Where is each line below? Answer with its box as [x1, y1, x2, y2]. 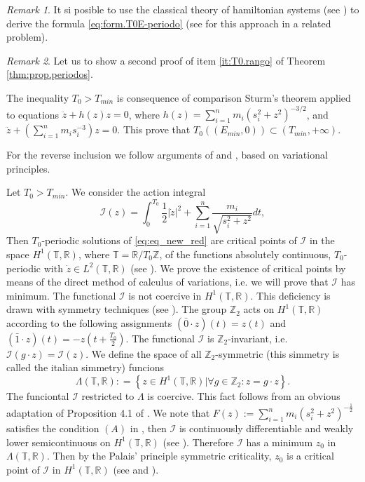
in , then [130, 421, 167, 436]
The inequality [6, 90, 69, 105]
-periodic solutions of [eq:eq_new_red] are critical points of [41, 233, 297, 248]
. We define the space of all [85, 346, 202, 361]
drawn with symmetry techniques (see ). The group [6, 302, 227, 316]
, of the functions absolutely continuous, [159, 246, 331, 261]
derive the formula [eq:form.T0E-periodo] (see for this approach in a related [6, 15, 331, 30]
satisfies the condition [6, 421, 99, 436]
